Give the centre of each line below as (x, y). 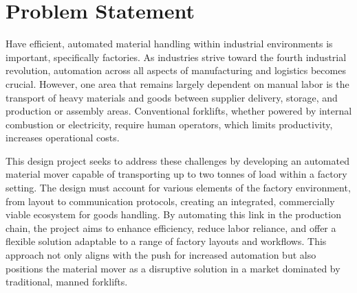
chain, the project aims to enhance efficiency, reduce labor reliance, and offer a (171, 227)
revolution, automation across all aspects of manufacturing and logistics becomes (176, 70)
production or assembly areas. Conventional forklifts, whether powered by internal (179, 111)
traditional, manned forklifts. (67, 282)
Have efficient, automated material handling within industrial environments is (169, 44)
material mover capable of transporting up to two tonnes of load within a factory (176, 174)
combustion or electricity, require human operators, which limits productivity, (169, 124)
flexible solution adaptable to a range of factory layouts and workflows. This (166, 241)
